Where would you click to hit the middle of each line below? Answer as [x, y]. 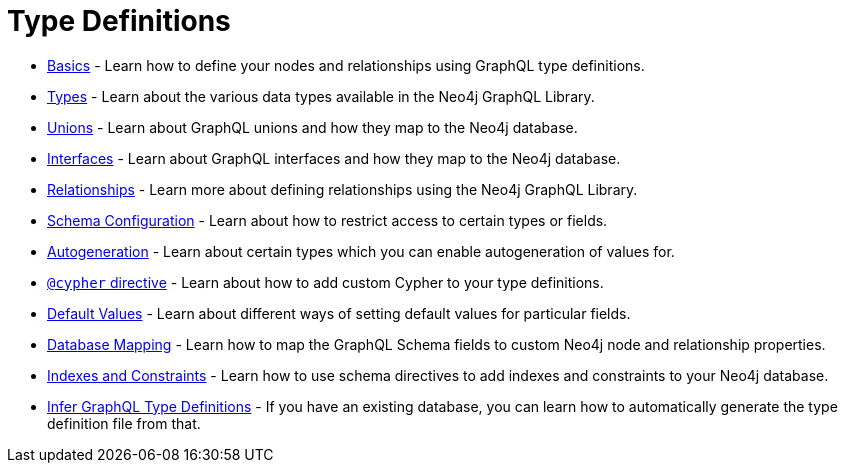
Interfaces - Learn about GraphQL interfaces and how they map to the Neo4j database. [334, 158]
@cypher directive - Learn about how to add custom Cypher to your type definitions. [325, 282]
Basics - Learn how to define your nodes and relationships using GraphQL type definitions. [346, 65]
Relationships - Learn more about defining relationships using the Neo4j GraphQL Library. [342, 189]
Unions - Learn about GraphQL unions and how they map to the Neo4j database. [312, 127]
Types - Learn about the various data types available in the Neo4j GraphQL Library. [321, 96]
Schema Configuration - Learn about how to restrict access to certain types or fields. [327, 220]
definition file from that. [124, 423]
